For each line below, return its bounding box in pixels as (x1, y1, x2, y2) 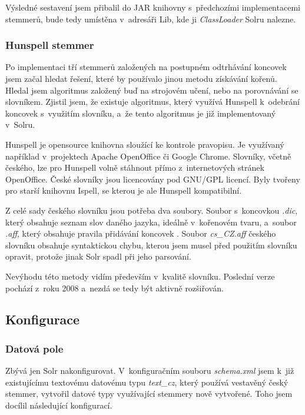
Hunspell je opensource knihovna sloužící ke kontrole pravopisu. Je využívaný (5, 138, 284, 150)
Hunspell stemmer (5, 38, 94, 52)
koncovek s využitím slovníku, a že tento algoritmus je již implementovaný (5, 107, 276, 119)
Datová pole (5, 341, 64, 356)
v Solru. (5, 118, 35, 131)
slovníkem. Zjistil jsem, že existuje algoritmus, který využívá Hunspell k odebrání (5, 95, 300, 108)
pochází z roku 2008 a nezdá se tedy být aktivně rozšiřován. (5, 281, 224, 294)
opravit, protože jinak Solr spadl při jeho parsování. (5, 250, 191, 263)
